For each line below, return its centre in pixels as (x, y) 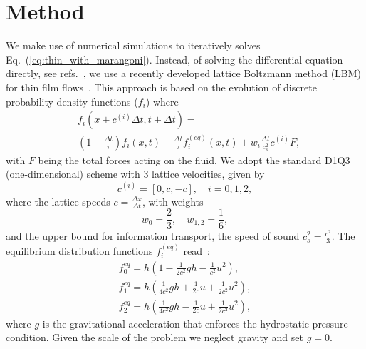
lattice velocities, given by (208, 174)
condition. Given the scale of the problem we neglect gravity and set (155, 337)
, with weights (173, 201)
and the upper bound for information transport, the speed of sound (153, 236)
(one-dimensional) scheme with (73, 174)
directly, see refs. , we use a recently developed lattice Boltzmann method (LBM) (184, 73)
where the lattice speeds (58, 201)
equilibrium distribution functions (79, 251)
